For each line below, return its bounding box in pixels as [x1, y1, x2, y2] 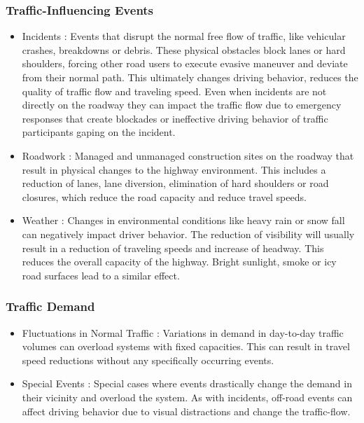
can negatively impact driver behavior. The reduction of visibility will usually [22, 226, 355, 241]
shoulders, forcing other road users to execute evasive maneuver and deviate [22, 56, 348, 71]
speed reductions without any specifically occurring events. [22, 352, 274, 367]
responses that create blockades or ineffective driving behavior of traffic [22, 111, 328, 125]
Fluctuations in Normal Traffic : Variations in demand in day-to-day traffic [22, 325, 344, 340]
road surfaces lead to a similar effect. [22, 268, 180, 282]
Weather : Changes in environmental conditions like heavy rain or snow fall [22, 213, 345, 228]
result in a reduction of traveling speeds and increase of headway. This [22, 240, 324, 255]
